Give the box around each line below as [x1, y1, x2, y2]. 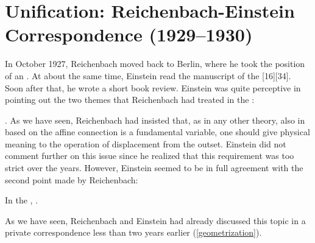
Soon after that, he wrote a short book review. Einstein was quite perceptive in [5, 81, 301, 94]
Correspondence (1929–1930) [5, 22, 253, 47]
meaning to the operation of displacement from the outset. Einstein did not [5, 137, 286, 150]
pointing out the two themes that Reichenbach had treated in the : [5, 93, 255, 106]
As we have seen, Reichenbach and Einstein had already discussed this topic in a [5, 214, 306, 227]
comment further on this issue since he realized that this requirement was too [5, 149, 294, 162]
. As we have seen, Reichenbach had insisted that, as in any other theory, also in [5, 113, 305, 126]
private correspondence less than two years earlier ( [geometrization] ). [5, 226, 262, 239]
